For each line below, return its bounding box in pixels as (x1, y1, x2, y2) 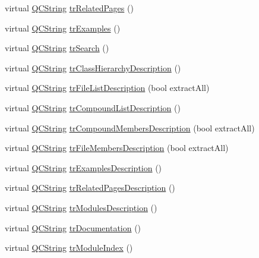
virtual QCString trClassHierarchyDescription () (5, 61, 181, 74)
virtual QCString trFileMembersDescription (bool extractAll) (5, 141, 229, 154)
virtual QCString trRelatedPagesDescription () (5, 181, 175, 194)
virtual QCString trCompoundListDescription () (5, 101, 181, 114)
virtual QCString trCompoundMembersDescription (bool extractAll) (5, 121, 255, 134)
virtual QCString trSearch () (5, 42, 109, 54)
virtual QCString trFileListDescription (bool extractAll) (5, 81, 210, 94)
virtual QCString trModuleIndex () (5, 241, 133, 254)
